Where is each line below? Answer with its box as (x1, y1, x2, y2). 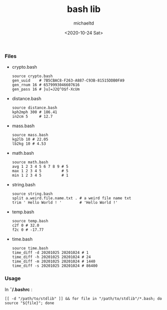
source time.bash (12, 246, 49, 251)
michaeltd (73, 20, 94, 26)
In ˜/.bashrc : (5, 286, 33, 292)
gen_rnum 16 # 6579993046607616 (12, 83, 80, 88)
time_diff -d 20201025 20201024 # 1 (12, 250, 89, 255)
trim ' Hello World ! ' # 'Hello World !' (12, 200, 118, 205)
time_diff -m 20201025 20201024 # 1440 (12, 259, 96, 264)
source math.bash (12, 160, 49, 165)
